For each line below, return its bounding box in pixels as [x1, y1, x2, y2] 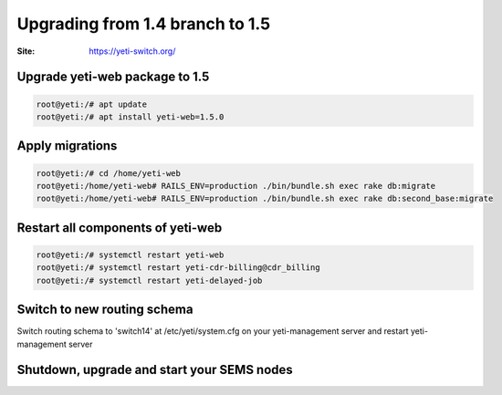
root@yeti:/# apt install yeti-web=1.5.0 [36, 111, 225, 122]
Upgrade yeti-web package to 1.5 [16, 69, 210, 85]
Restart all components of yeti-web [16, 220, 223, 235]
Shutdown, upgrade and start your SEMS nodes [16, 362, 294, 378]
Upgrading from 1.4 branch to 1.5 [16, 14, 271, 34]
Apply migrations [16, 138, 118, 154]
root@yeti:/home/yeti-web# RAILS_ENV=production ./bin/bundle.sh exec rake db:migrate [36, 181, 436, 191]
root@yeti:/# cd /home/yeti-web [36, 168, 182, 178]
